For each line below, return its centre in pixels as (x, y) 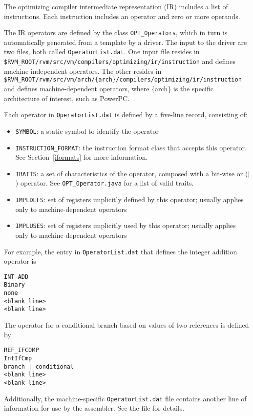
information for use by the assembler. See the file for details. (94, 408)
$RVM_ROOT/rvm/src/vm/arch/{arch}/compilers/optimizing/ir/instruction (123, 80)
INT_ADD (16, 277)
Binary (14, 285)
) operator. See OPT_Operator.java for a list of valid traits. (105, 183)
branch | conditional (39, 366)
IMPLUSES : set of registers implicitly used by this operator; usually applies (126, 225)
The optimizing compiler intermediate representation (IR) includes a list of (116, 6)
